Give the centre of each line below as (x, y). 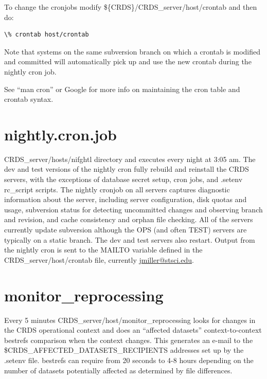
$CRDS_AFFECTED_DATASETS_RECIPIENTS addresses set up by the (124, 350)
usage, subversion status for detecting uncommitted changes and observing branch (133, 209)
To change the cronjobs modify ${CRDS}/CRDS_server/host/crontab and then (131, 7)
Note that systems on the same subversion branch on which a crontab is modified (132, 51)
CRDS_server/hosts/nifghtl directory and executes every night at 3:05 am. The (130, 159)
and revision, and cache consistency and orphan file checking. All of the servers (129, 219)
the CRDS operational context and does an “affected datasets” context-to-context (133, 330)
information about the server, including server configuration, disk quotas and (126, 199)
